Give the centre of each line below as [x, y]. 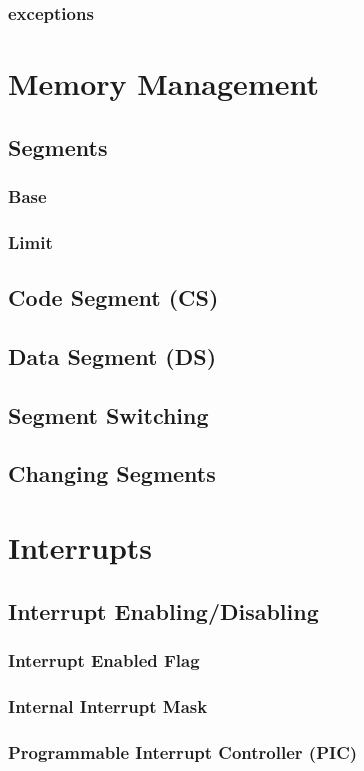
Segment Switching [108, 414]
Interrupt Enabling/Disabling [163, 610]
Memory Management [163, 83]
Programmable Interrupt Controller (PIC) [183, 751]
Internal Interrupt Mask [108, 705]
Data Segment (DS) [112, 355]
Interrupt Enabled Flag [104, 659]
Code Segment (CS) [113, 297]
